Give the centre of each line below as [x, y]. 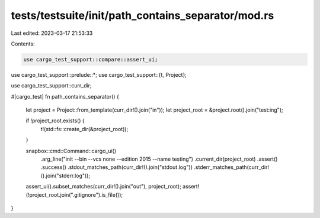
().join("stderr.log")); [65, 175]
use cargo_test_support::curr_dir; [51, 86]
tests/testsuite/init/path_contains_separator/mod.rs [143, 15]
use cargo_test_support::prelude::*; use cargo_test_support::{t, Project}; [99, 74]
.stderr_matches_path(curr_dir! [231, 167]
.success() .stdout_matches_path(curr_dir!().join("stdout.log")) [116, 167]
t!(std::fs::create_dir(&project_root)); [84, 129]
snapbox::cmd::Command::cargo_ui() [71, 151]
